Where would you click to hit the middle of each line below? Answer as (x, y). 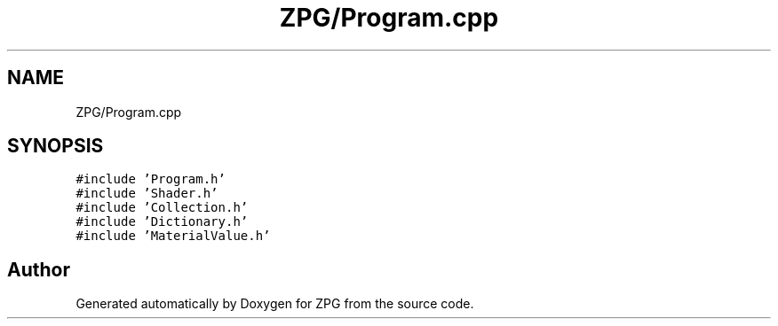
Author (39, 269)
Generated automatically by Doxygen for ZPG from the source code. (275, 304)
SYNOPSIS (56, 146)
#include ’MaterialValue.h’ (173, 236)
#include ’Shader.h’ (147, 194)
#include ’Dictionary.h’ (162, 222)
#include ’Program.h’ (151, 179)
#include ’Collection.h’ (162, 208)
